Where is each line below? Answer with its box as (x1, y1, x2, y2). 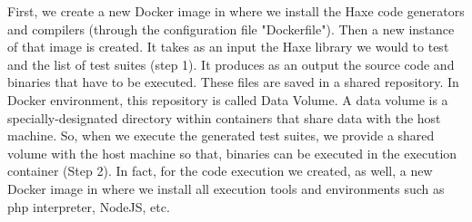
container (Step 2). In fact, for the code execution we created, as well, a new (7, 161, 433, 180)
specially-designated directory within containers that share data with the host (7, 108, 441, 127)
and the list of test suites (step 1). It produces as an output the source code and (7, 54, 455, 73)
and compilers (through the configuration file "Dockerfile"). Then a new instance (7, 19, 455, 38)
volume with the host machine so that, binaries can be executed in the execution (7, 143, 457, 162)
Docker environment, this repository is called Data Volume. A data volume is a (7, 90, 448, 109)
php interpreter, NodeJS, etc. (7, 197, 170, 216)
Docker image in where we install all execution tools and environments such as (7, 179, 445, 198)
